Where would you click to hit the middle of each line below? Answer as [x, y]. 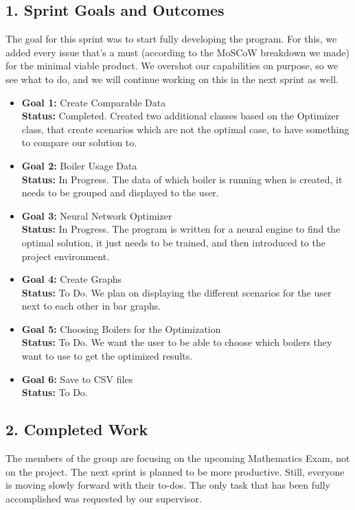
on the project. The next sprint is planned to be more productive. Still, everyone [175, 471]
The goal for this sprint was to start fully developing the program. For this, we [171, 39]
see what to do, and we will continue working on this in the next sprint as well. [172, 79]
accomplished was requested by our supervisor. [104, 498]
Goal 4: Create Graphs [72, 279]
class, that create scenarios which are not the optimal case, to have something [185, 129]
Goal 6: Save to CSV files [77, 379]
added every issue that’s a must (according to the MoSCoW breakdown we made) [177, 52]
